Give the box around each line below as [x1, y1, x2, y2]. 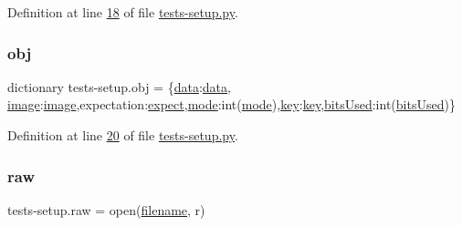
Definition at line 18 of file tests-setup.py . [7, 3, 238, 21]
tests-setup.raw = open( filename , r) [7, 200, 205, 219]
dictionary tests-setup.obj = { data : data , [7, 77, 231, 96]
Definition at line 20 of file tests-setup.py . [7, 126, 238, 144]
